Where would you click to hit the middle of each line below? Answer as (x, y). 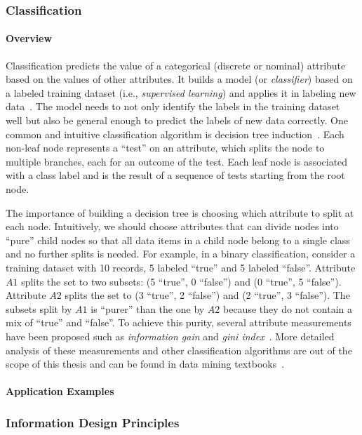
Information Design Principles (93, 422)
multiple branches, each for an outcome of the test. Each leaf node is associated (177, 161)
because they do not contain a (288, 308)
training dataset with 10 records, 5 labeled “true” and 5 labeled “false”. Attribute (181, 267)
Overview (29, 38)
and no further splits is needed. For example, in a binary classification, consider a (181, 254)
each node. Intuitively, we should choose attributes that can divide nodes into (172, 226)
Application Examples (60, 391)
